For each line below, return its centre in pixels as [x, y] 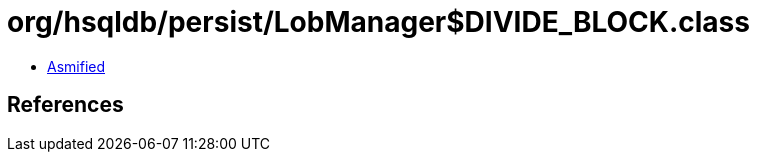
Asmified [76, 66]
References [65, 105]
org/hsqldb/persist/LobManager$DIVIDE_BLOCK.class [378, 22]
